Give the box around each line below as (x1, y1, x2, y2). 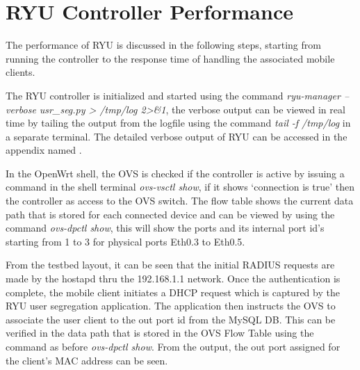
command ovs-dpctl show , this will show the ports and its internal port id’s (6, 220, 325, 235)
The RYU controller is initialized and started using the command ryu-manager (6, 88, 341, 102)
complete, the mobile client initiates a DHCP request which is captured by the (6, 284, 340, 299)
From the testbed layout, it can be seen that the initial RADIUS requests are (6, 257, 335, 272)
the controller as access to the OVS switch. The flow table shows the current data (6, 193, 354, 208)
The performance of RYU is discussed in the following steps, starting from (6, 38, 321, 52)
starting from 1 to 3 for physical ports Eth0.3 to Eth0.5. (6, 234, 245, 248)
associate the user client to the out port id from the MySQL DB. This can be (6, 312, 336, 326)
